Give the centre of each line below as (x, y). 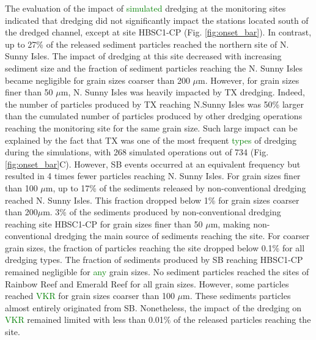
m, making (230, 224)
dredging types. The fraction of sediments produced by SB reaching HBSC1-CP (154, 260)
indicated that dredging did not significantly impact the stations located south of (157, 20)
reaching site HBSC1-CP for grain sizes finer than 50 (104, 224)
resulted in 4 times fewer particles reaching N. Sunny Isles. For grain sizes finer (153, 176)
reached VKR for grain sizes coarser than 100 (90, 296)
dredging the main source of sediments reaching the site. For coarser (182, 236)
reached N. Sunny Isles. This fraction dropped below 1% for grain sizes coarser (152, 200)
